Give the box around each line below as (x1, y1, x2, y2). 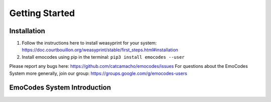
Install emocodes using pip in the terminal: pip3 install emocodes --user (22, 54, 185, 60)
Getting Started (9, 8, 75, 19)
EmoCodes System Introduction (9, 83, 111, 92)
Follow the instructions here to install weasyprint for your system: (22, 40, 157, 46)
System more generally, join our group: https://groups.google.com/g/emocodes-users (9, 70, 188, 76)
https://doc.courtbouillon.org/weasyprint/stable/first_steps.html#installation (22, 47, 178, 53)
